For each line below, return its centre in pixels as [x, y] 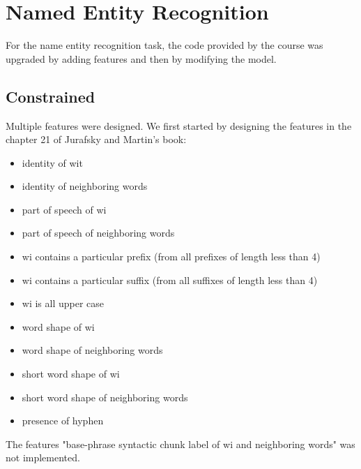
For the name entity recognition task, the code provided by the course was [164, 45]
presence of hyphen [63, 420]
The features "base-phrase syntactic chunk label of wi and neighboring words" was [180, 444]
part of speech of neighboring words [98, 233]
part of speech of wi [64, 209]
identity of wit [52, 162]
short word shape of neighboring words [105, 397]
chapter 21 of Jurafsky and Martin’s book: [96, 139]
